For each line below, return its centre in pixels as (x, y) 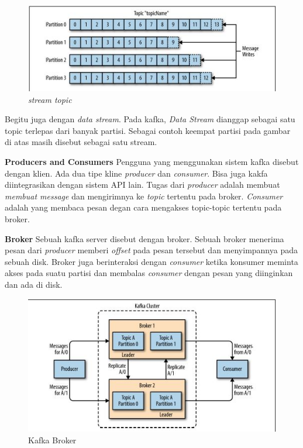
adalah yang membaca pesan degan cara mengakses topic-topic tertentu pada (143, 207)
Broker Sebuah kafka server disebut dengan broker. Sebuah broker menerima (144, 238)
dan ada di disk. (34, 284)
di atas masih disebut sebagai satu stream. (81, 142)
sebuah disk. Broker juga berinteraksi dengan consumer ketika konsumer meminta (151, 261)
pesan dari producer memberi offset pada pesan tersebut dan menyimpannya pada (151, 250)
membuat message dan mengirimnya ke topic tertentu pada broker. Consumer (144, 196)
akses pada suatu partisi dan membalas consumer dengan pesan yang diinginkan (149, 273)
